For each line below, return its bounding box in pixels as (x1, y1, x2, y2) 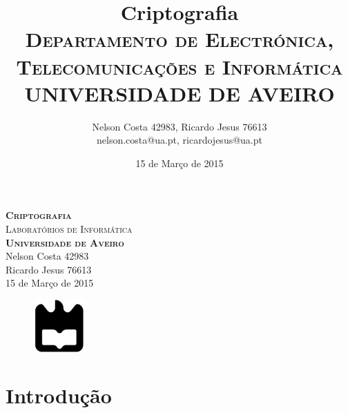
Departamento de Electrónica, (25, 25, 334, 53)
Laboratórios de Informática (6, 222, 133, 236)
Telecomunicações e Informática (16, 52, 343, 80)
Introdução (6, 381, 112, 410)
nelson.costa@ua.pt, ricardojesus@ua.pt (97, 133, 262, 147)
